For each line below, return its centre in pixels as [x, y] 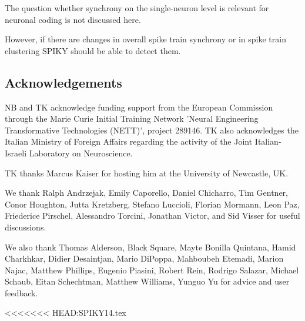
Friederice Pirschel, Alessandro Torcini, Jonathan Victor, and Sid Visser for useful [152, 215]
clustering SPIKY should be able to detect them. [93, 50]
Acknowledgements [63, 82]
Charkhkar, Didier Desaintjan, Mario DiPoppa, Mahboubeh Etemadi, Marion [144, 258]
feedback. [21, 292]
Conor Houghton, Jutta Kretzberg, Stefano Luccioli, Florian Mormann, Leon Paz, [152, 204]
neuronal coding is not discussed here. [73, 19]
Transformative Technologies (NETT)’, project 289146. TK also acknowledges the [152, 130]
